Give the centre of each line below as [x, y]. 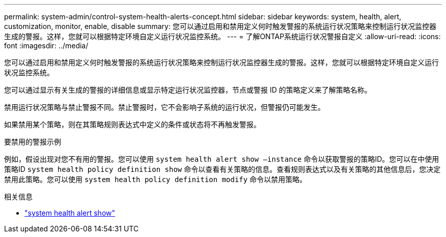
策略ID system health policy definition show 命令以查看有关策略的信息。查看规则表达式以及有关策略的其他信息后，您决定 [222, 169]
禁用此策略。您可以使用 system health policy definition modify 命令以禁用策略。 [156, 179]
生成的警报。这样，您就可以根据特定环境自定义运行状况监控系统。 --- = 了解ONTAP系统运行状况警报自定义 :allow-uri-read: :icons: [222, 36]
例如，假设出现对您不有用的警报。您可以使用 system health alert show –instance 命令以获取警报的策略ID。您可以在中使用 [222, 159]
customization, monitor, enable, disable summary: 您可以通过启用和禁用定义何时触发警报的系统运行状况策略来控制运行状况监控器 [220, 26]
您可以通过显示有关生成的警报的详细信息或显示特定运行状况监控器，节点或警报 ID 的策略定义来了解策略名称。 [188, 90]
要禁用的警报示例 [33, 142]
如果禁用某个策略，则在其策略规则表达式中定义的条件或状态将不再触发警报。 [132, 124]
